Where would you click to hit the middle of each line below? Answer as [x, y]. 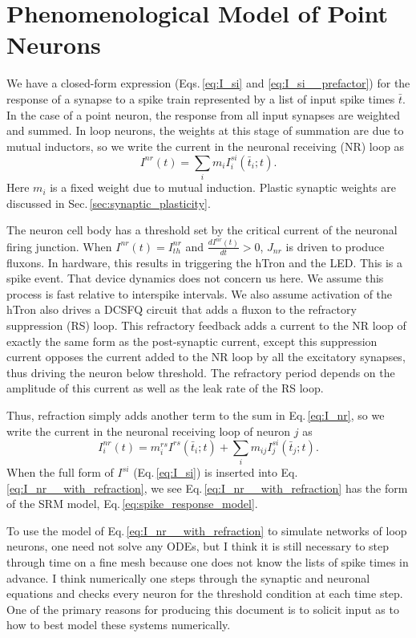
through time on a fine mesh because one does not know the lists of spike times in [208, 561]
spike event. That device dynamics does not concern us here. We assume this [195, 278]
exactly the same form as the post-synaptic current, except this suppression [192, 341]
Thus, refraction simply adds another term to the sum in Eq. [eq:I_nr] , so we [196, 415]
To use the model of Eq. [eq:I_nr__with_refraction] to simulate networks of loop [207, 530]
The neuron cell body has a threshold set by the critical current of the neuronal [202, 230]
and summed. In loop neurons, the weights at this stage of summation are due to [205, 130]
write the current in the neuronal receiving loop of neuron [149, 431]
